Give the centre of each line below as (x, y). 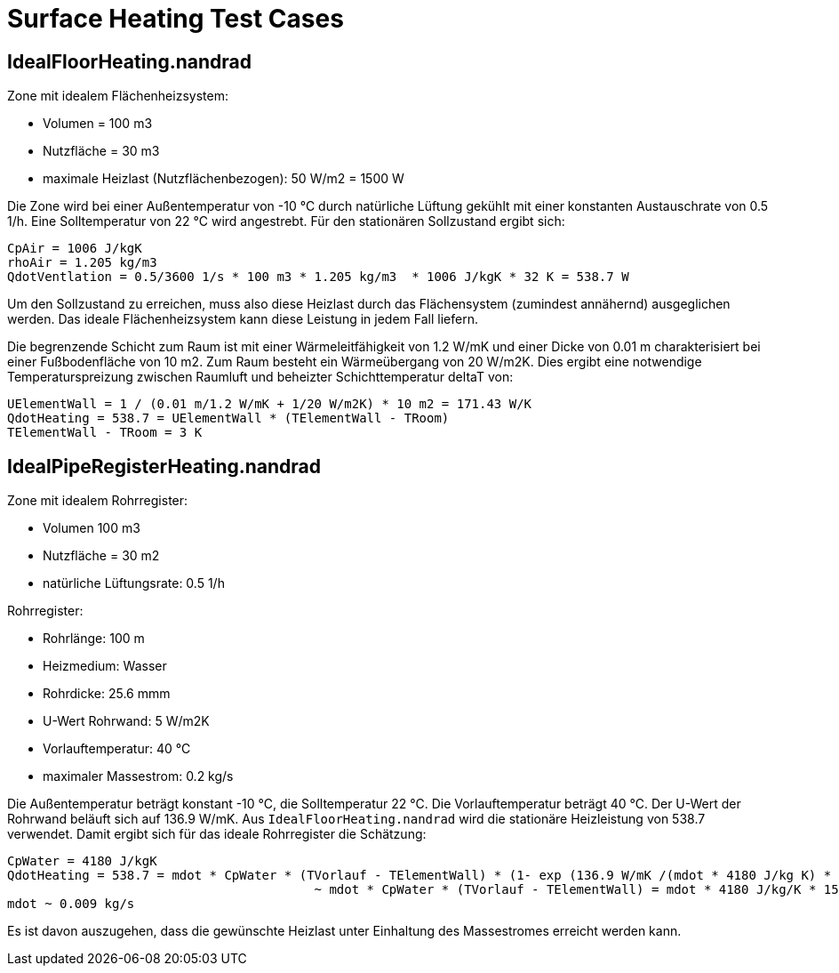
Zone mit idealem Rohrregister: (98, 501)
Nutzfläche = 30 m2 (101, 556)
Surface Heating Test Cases (176, 19)
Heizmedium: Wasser (105, 666)
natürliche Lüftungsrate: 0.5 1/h (134, 583)
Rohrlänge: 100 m (94, 639)
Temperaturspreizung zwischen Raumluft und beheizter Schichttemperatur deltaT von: (260, 377)
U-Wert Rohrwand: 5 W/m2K (126, 721)
